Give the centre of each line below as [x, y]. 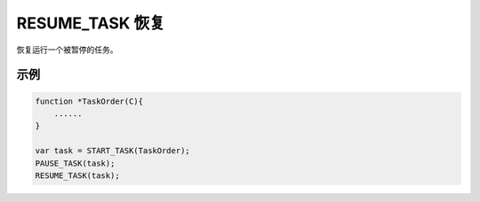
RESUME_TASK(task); [77, 175]
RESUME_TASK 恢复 [91, 23]
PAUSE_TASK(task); [75, 163]
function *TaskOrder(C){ [89, 101]
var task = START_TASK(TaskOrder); [112, 151]
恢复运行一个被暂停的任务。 [67, 50]
